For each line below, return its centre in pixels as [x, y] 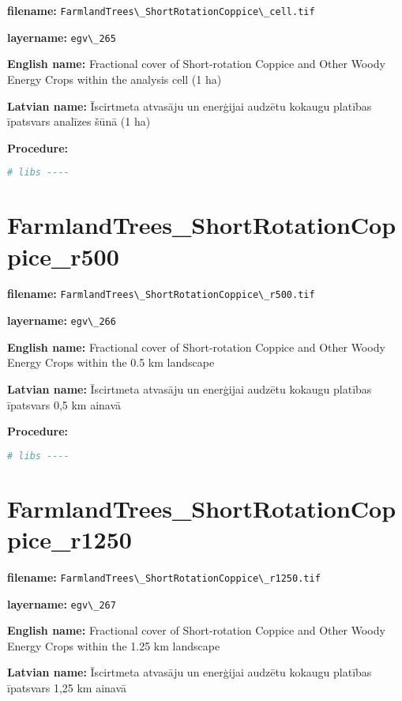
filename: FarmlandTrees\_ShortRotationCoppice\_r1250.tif [164, 577]
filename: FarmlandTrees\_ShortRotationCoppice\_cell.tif [161, 10]
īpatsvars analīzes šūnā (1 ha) [79, 121]
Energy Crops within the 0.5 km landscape [111, 362]
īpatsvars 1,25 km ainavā [67, 688]
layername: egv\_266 [62, 320]
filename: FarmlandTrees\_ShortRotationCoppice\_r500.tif [161, 294]
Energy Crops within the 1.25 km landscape [114, 645]
